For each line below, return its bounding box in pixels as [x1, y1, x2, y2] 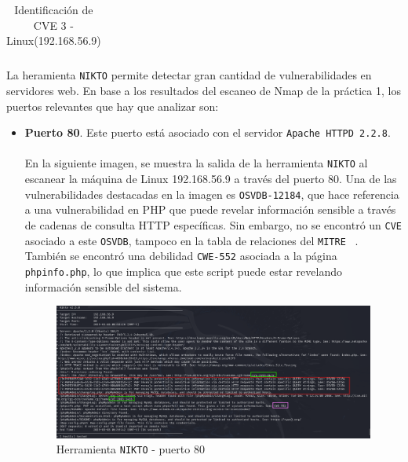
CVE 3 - [33, 16, 74, 33]
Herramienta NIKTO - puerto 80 [56, 441, 205, 457]
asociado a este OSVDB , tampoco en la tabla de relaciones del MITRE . [24, 232, 359, 248]
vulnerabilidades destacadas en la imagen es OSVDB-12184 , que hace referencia [24, 185, 399, 202]
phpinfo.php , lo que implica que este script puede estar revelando [24, 262, 342, 279]
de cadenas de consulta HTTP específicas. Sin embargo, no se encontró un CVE [24, 216, 403, 233]
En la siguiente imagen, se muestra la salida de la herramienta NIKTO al [24, 155, 368, 171]
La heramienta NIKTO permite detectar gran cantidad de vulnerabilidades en [6, 67, 372, 83]
